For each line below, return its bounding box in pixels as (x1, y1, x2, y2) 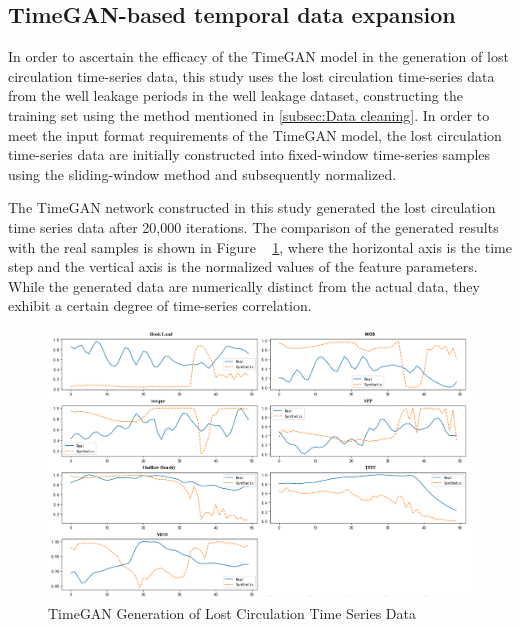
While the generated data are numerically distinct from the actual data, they (8, 275, 480, 296)
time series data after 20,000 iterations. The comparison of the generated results (8, 216, 499, 237)
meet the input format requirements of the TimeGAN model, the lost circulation (8, 124, 502, 145)
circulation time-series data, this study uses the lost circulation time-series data (8, 65, 495, 86)
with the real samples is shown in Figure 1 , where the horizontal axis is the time (8, 236, 512, 257)
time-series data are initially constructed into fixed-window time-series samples (8, 144, 491, 165)
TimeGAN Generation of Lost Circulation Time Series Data (48, 602, 416, 623)
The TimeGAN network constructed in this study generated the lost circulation (8, 197, 496, 218)
